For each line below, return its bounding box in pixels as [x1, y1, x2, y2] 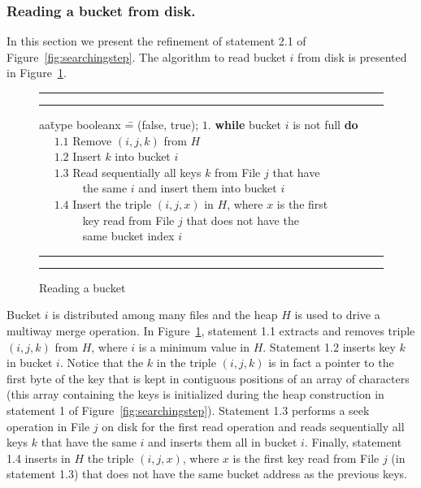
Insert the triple [72, 195, 152, 212]
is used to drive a [294, 306, 380, 323]
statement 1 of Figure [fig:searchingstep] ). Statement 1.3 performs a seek [7, 401, 370, 418]
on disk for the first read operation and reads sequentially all [102, 417, 405, 434]
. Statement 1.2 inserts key [263, 338, 396, 355]
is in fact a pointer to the [268, 354, 394, 371]
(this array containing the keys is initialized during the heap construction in [7, 386, 384, 403]
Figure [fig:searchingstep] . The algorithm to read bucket [7, 48, 286, 65]
